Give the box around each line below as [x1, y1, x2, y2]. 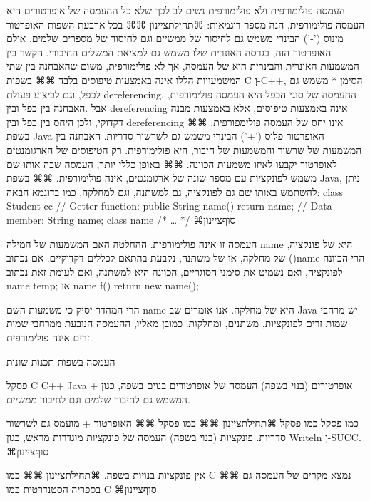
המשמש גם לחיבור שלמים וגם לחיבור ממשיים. [6, 391, 190, 406]
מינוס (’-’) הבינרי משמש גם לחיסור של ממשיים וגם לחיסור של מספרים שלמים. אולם [6, 31, 344, 46]
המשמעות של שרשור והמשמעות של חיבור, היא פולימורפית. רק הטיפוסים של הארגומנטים [6, 142, 362, 157]
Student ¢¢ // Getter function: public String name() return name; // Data [6, 198, 332, 213]
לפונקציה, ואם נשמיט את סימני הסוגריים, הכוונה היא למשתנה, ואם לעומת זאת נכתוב [6, 264, 343, 279]
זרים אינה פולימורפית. [6, 330, 93, 345]
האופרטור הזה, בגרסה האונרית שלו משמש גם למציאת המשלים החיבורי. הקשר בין [6, 44, 332, 59]
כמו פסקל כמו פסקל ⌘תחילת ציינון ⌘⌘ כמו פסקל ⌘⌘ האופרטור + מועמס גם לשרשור [6, 415, 359, 430]
